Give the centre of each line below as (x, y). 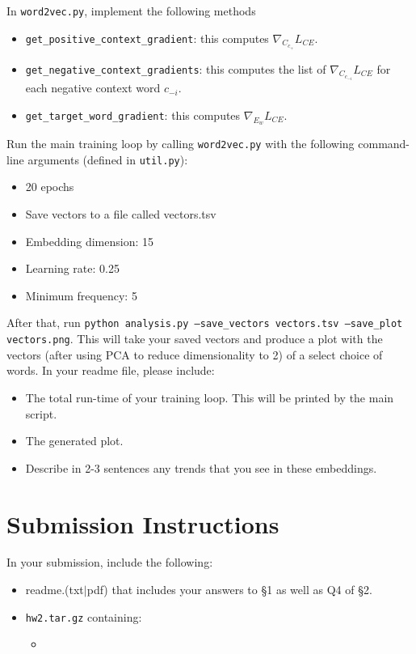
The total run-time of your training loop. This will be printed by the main (210, 397)
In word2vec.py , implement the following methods (131, 11)
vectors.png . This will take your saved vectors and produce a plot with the (195, 339)
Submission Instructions (143, 523)
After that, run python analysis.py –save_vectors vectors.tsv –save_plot (205, 323)
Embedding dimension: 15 (89, 241)
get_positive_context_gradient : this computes (147, 38)
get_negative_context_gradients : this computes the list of (176, 68)
